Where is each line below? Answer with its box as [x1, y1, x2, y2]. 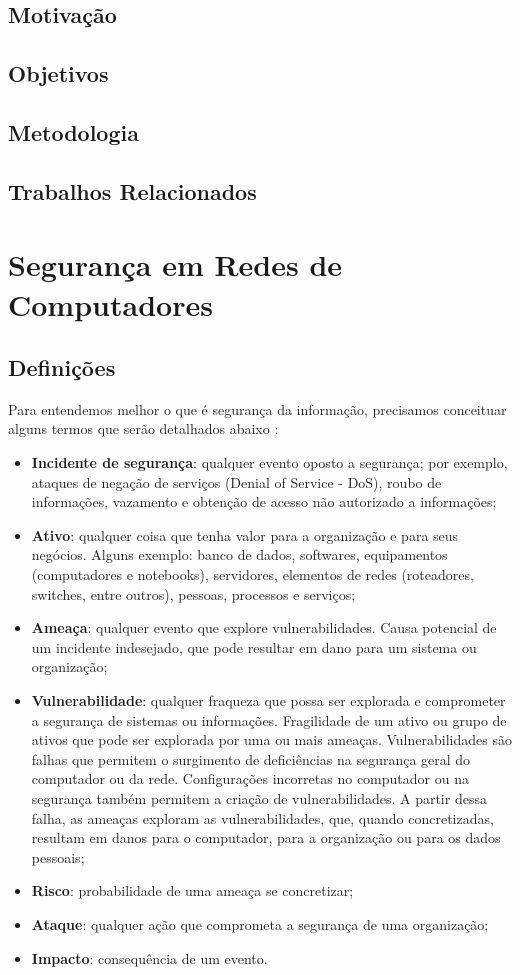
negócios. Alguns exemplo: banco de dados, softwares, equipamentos [31, 544, 448, 565]
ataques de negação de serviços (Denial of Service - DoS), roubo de [31, 471, 442, 492]
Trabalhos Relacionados [8, 175, 257, 206]
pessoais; [31, 846, 85, 867]
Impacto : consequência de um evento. [31, 947, 268, 968]
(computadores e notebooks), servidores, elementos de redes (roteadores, [31, 564, 474, 585]
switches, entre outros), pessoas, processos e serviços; [31, 583, 356, 604]
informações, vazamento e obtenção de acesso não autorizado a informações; [31, 491, 497, 512]
